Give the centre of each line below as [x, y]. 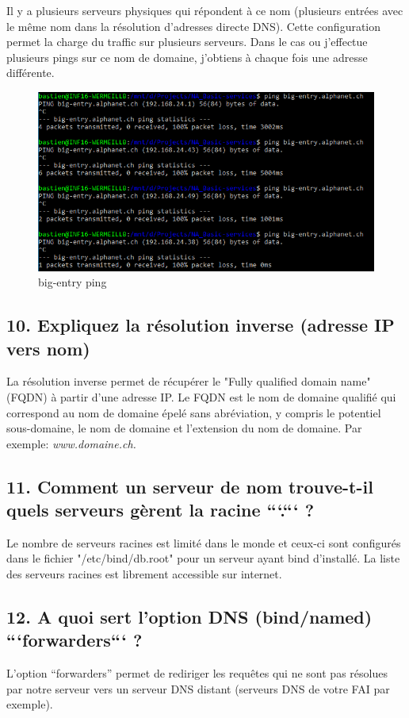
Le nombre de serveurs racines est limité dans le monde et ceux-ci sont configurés [204, 542]
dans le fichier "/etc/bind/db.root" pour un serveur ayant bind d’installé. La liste [203, 558]
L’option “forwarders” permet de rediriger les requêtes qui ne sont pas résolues [197, 673]
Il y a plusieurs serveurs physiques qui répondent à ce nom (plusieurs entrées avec [205, 10]
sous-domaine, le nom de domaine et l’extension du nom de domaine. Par [184, 428]
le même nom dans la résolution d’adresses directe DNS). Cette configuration [194, 26]
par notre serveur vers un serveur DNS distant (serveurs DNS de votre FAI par [198, 688]
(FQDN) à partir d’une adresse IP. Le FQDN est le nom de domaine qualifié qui [201, 396]
